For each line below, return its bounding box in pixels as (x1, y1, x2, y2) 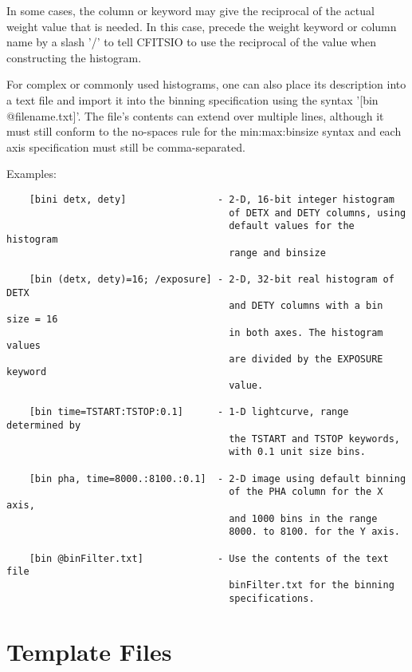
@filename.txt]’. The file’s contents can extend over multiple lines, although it (6, 107, 384, 124)
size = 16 (6, 313, 58, 325)
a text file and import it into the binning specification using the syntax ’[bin (6, 91, 379, 108)
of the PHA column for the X (229, 486, 383, 498)
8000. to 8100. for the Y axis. (229, 526, 400, 538)
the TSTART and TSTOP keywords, (229, 433, 400, 445)
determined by (6, 420, 81, 432)
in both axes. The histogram (229, 326, 383, 338)
